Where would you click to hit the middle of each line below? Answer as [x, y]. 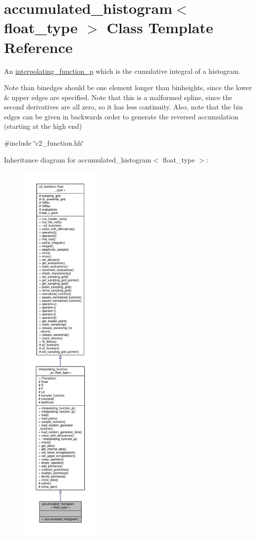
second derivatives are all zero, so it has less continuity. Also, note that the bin [124, 107]
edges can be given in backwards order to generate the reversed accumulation [121, 116]
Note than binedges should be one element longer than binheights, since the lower [128, 87]
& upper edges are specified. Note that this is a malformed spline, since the [118, 97]
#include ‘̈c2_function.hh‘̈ [44, 143]
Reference [38, 47]
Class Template [160, 27]
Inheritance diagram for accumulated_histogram [78, 159]
